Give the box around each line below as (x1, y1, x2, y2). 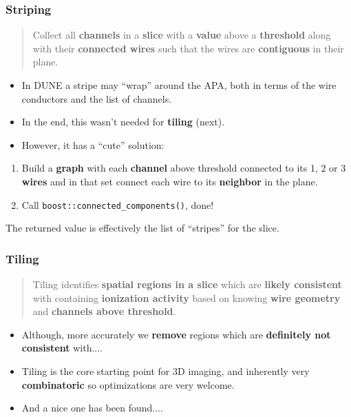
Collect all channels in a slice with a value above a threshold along (32, 28, 331, 42)
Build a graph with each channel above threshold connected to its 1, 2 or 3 (21, 161, 346, 175)
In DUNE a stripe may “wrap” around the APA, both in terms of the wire (21, 78, 337, 92)
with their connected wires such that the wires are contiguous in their (32, 41, 344, 55)
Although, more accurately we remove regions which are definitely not (21, 327, 331, 341)
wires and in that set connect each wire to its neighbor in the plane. (21, 174, 318, 188)
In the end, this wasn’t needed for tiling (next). (21, 114, 225, 129)
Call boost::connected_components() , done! (21, 197, 214, 212)
